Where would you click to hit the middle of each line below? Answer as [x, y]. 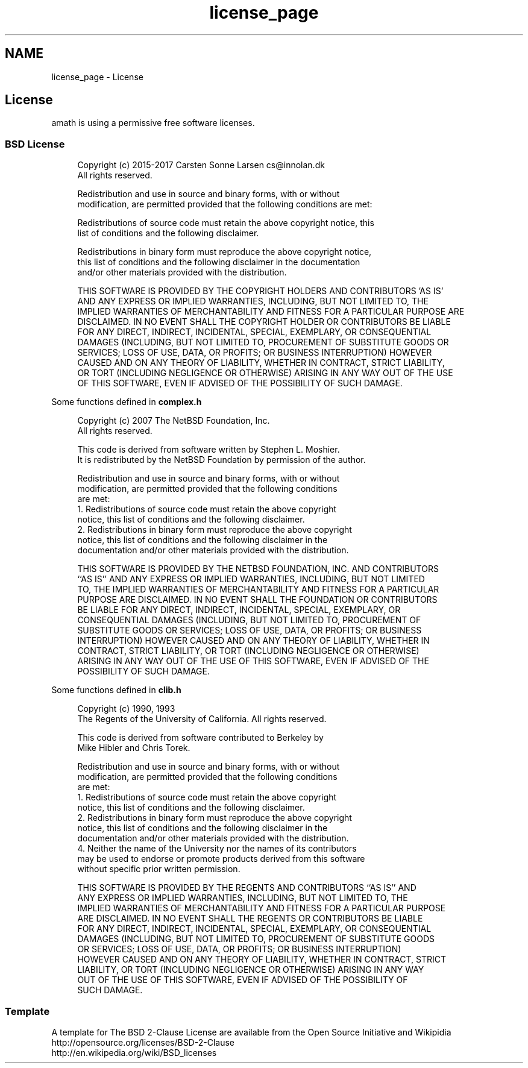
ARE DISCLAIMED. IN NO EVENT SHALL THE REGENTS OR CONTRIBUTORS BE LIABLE [250, 919]
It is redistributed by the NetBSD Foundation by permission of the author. [222, 460]
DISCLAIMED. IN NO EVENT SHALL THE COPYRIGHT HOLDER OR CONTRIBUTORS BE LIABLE [264, 322]
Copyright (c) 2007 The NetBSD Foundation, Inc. [174, 421]
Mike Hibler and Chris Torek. [134, 748]
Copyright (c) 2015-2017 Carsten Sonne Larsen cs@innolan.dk [201, 165]
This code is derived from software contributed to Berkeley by [200, 738]
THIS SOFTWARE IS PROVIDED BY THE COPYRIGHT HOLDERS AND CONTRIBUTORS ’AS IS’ [260, 291]
